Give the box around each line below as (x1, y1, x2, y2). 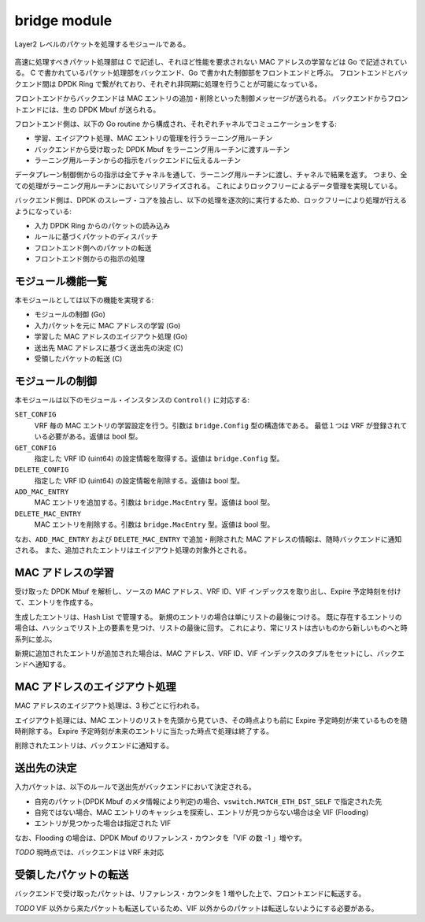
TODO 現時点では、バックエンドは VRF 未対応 (14, 847, 164, 857)
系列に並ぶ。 (14, 634, 57, 643)
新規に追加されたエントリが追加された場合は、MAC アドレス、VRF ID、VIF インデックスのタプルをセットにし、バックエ (14, 648, 405, 657)
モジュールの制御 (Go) (34, 309, 106, 319)
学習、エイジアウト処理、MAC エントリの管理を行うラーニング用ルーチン (34, 134, 273, 143)
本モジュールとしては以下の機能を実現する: (14, 295, 154, 305)
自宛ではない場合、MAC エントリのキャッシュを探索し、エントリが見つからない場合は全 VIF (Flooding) (34, 808, 369, 817)
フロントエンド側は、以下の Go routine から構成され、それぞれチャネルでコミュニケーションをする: (14, 119, 338, 128)
